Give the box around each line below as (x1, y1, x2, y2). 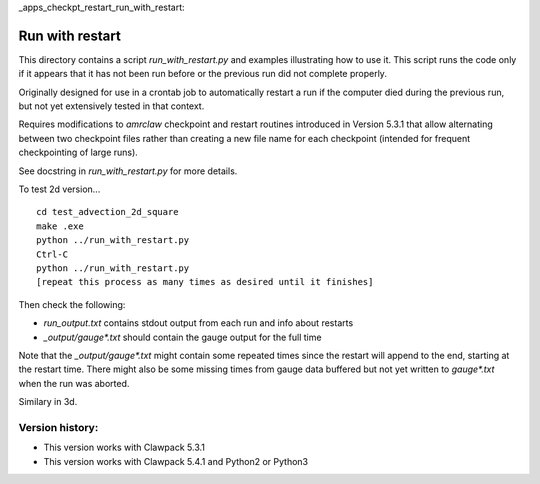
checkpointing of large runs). (18, 146, 139, 159)
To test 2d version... (18, 183, 101, 195)
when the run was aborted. (18, 377, 130, 389)
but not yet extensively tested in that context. (18, 100, 205, 112)
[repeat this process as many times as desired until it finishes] (36, 276, 374, 288)
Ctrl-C (36, 248, 69, 260)
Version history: (18, 420, 99, 434)
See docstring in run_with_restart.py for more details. (18, 165, 238, 177)
